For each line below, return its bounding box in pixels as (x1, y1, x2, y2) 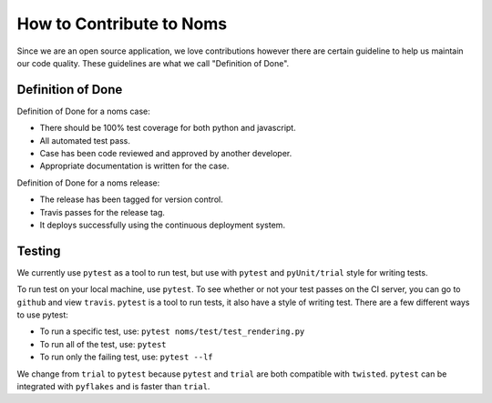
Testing (16, 243, 61, 258)
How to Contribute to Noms (16, 14, 228, 34)
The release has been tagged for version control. (39, 194, 223, 205)
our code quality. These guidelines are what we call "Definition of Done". (16, 57, 290, 68)
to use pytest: (16, 309, 68, 320)
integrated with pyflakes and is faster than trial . (16, 381, 210, 391)
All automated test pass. (39, 135, 131, 146)
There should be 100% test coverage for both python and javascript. (39, 123, 296, 134)
